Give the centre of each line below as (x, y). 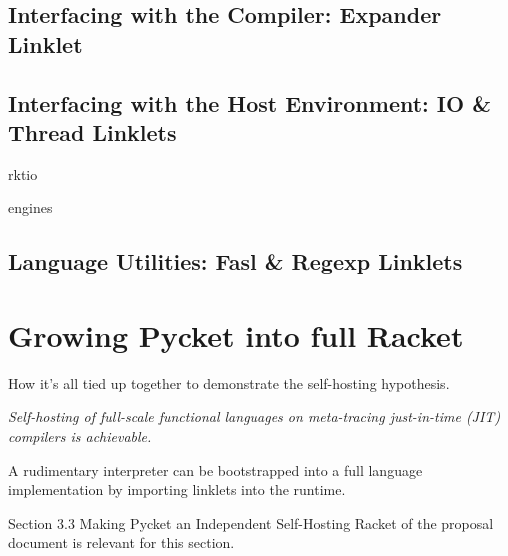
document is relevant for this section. (121, 542)
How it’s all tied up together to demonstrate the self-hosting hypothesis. (229, 382)
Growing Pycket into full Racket (236, 334)
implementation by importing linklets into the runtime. (177, 489)
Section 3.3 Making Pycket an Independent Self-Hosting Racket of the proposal (251, 522)
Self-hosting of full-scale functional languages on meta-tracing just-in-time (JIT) (254, 416)
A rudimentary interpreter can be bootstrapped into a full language (215, 469)
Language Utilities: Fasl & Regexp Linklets (235, 261)
